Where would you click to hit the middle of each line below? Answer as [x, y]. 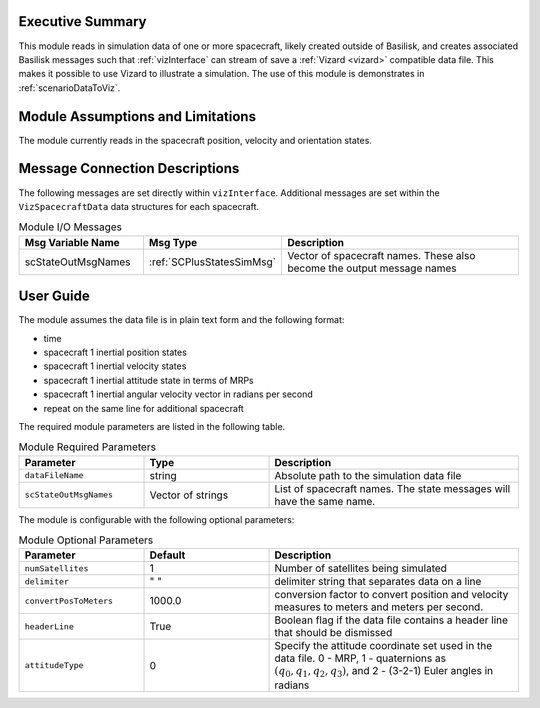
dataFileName [54, 475]
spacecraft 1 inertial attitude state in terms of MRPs [148, 380]
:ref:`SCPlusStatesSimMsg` [212, 262]
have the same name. [325, 501]
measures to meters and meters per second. [379, 607]
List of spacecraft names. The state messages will [392, 488]
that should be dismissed [333, 633]
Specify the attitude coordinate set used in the [383, 646]
